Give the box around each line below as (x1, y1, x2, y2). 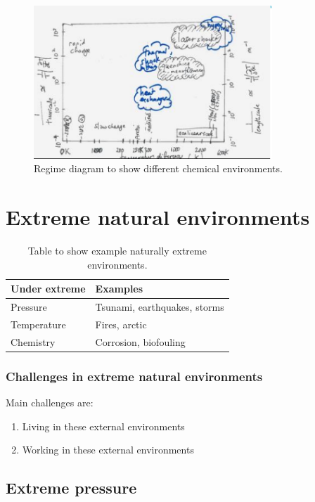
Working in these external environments (22, 442, 194, 457)
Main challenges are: (6, 395, 94, 410)
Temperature (11, 316, 66, 331)
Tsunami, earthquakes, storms (95, 300, 224, 314)
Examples (95, 281, 143, 296)
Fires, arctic (95, 316, 147, 331)
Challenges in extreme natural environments (6, 367, 263, 385)
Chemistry (11, 334, 56, 349)
